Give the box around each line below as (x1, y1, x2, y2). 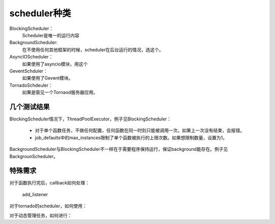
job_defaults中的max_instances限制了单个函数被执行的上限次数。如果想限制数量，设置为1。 (35, 135, 228, 141)
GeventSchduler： (9, 68, 48, 74)
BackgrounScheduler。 (9, 153, 59, 159)
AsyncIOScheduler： (9, 54, 53, 60)
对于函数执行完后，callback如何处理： (9, 180, 90, 186)
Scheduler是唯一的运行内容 (22, 32, 80, 38)
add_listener (22, 191, 48, 198)
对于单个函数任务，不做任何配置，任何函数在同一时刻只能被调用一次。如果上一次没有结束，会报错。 (35, 127, 244, 134)
